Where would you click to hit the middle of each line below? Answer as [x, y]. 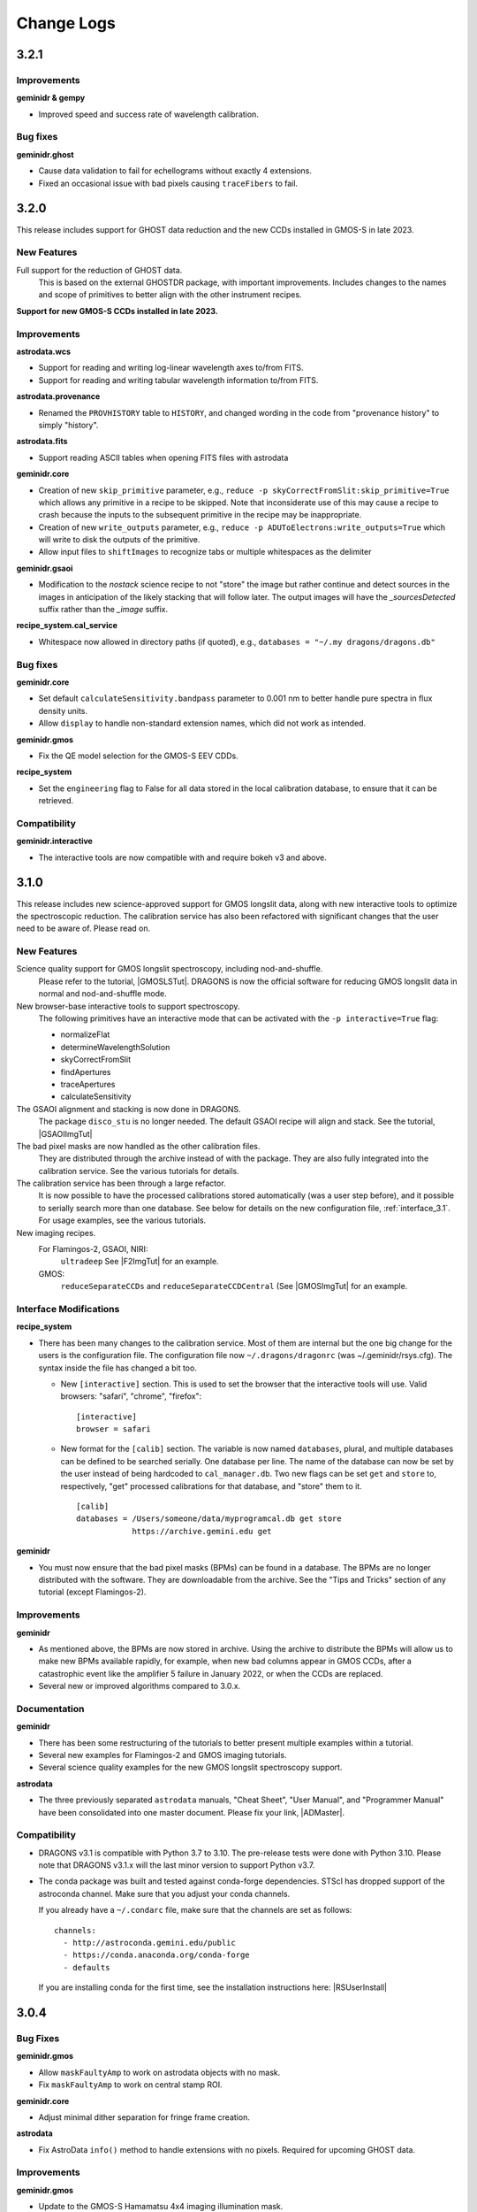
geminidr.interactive [54, 841]
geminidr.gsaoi [45, 568]
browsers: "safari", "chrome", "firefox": [131, 1396]
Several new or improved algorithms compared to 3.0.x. [140, 1686]
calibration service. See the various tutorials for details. [139, 1171]
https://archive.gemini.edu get [202, 1531]
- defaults [87, 1967]
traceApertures [88, 1084]
